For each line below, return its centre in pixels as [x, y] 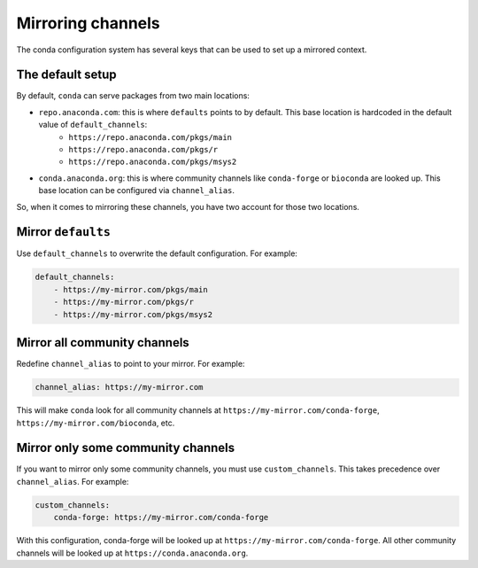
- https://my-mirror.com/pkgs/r [124, 302]
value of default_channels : [93, 125]
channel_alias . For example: [73, 481]
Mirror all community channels [103, 342]
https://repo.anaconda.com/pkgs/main [150, 137]
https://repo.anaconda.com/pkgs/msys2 [153, 162]
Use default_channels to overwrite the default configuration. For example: [157, 253]
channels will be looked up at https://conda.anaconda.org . [132, 553]
